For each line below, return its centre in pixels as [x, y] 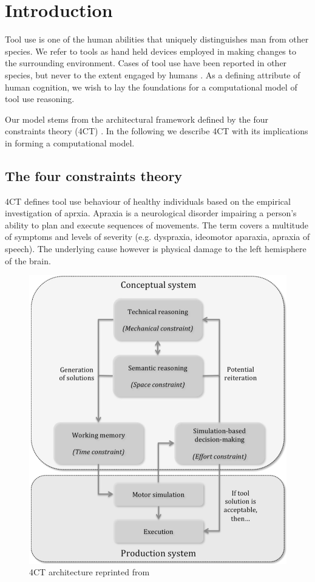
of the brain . [28, 260]
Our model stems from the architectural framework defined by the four [137, 119]
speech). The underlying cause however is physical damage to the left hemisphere [156, 249]
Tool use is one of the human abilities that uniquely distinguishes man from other [157, 39]
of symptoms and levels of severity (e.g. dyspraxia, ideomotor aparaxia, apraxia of [157, 237]
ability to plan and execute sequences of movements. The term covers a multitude [157, 224]
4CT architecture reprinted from [90, 572]
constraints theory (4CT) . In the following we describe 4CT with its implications [157, 131]
